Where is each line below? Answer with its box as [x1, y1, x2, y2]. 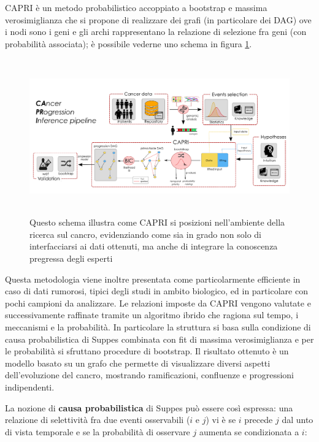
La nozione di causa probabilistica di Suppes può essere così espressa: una [5, 401, 293, 414]
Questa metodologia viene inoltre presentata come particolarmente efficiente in [5, 272, 301, 285]
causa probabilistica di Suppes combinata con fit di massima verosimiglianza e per [5, 332, 314, 345]
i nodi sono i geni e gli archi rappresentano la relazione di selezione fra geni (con [5, 25, 307, 38]
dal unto [282, 413, 313, 426]
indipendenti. [5, 380, 55, 393]
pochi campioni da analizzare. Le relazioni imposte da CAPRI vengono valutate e [5, 296, 311, 309]
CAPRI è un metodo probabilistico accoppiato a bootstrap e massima [5, 1, 267, 13]
